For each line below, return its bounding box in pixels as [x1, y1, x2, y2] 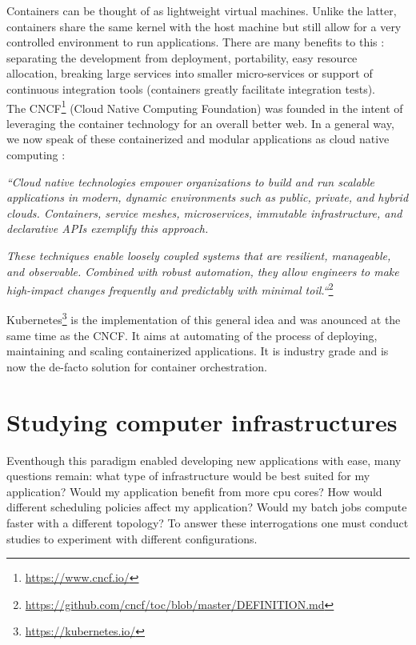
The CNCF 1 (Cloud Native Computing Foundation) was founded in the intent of [6, 97, 403, 116]
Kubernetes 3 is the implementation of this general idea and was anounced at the [6, 309, 401, 328]
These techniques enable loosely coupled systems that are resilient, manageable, [6, 246, 391, 263]
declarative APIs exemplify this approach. [6, 220, 209, 237]
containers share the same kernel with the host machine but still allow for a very [6, 18, 402, 34]
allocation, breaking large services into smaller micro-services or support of [6, 65, 373, 82]
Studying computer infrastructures [6, 405, 398, 438]
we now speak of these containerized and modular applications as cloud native [6, 130, 390, 147]
